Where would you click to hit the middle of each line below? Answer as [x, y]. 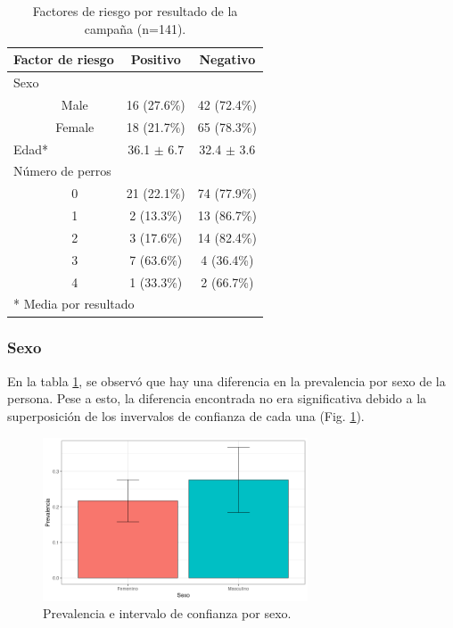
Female [75, 126]
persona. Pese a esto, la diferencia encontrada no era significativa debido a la [217, 398]
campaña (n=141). [135, 28]
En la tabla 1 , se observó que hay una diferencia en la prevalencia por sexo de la [226, 380]
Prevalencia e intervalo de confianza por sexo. [167, 613]
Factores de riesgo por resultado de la [135, 11]
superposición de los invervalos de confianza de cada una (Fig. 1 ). [186, 415]
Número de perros [62, 171]
